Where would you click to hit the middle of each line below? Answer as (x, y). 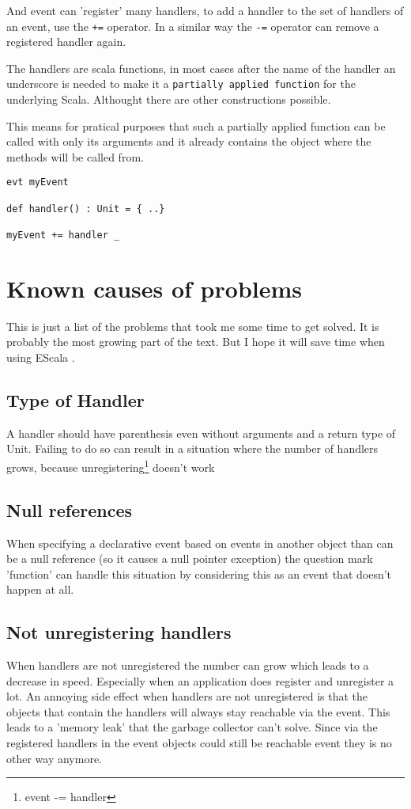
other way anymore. (55, 758)
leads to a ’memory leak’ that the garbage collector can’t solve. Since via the (192, 727)
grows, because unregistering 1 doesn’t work (111, 466)
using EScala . (41, 357)
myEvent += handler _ (63, 235)
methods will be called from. (75, 156)
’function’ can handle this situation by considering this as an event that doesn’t (199, 574)
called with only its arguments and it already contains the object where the (189, 141)
